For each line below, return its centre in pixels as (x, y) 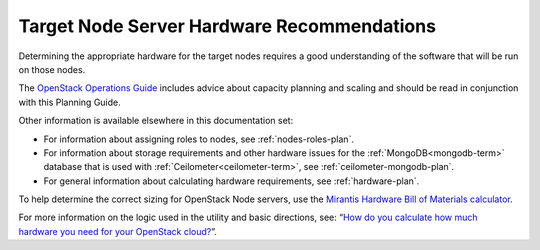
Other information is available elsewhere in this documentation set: (156, 121)
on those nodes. (52, 69)
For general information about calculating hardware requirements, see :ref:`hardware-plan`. (231, 181)
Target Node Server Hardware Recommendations (227, 26)
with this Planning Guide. (70, 102)
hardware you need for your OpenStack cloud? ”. (117, 231)
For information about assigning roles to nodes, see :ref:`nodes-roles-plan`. (199, 139)
